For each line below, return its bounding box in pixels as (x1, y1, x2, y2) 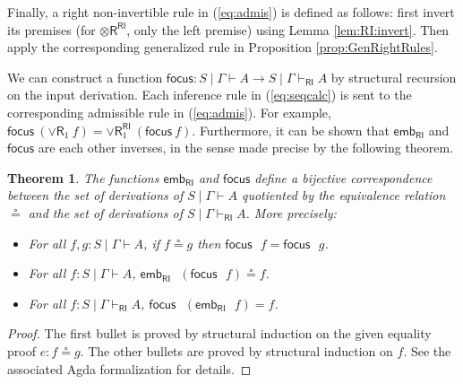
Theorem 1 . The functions (7, 168, 159, 187)
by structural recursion (330, 67, 457, 86)
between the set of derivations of (7, 186, 184, 205)
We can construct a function (7, 67, 163, 86)
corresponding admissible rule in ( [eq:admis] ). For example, (7, 102, 331, 121)
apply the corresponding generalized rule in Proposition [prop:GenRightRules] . (7, 38, 438, 57)
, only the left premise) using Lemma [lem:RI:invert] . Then (126, 20, 450, 39)
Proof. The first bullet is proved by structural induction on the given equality (7, 324, 432, 343)
